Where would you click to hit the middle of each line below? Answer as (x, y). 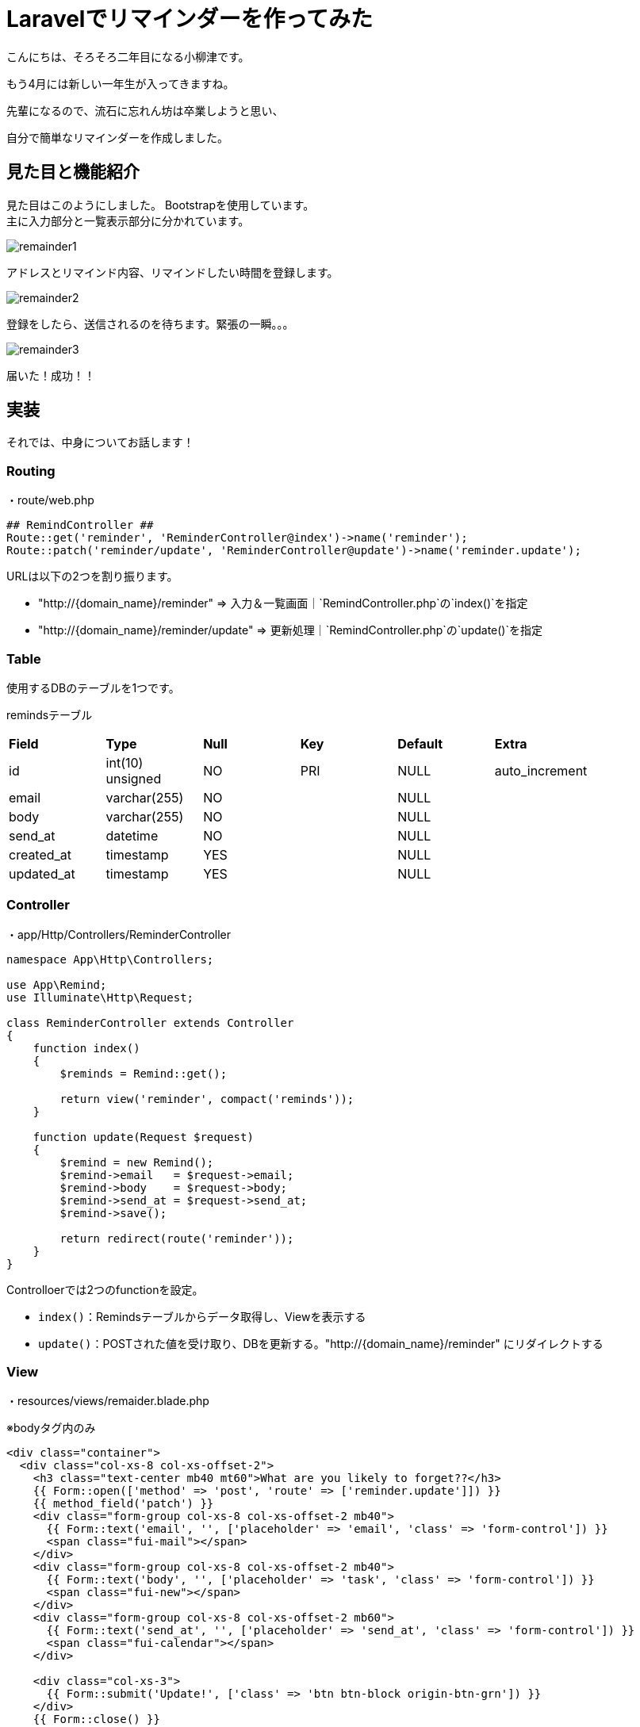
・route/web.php (50, 500)
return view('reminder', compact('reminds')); (207, 1099)
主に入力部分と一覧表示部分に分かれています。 (128, 220)
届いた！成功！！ (51, 375)
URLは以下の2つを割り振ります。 (92, 576)
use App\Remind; (57, 984)
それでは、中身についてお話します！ (100, 442)
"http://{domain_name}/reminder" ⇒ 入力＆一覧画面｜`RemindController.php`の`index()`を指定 (283, 603)
